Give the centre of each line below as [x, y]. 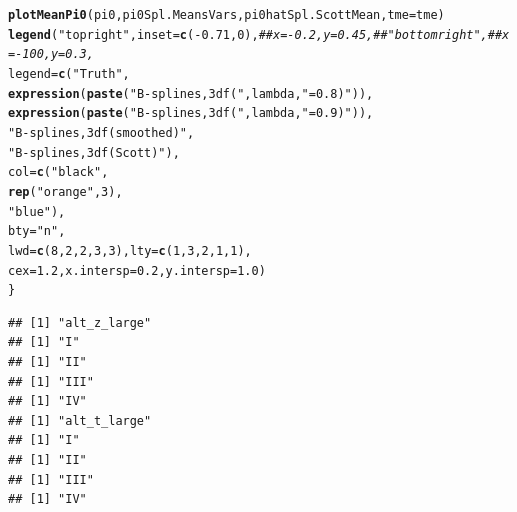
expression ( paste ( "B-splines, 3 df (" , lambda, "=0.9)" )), [191, 113]
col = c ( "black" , [58, 172]
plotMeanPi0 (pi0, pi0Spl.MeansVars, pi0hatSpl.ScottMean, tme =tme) [226, 15]
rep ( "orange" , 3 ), [65, 191]
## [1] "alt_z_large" [80, 322]
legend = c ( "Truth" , [69, 73]
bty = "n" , [37, 231]
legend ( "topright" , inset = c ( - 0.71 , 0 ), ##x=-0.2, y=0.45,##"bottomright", [248, 34]
